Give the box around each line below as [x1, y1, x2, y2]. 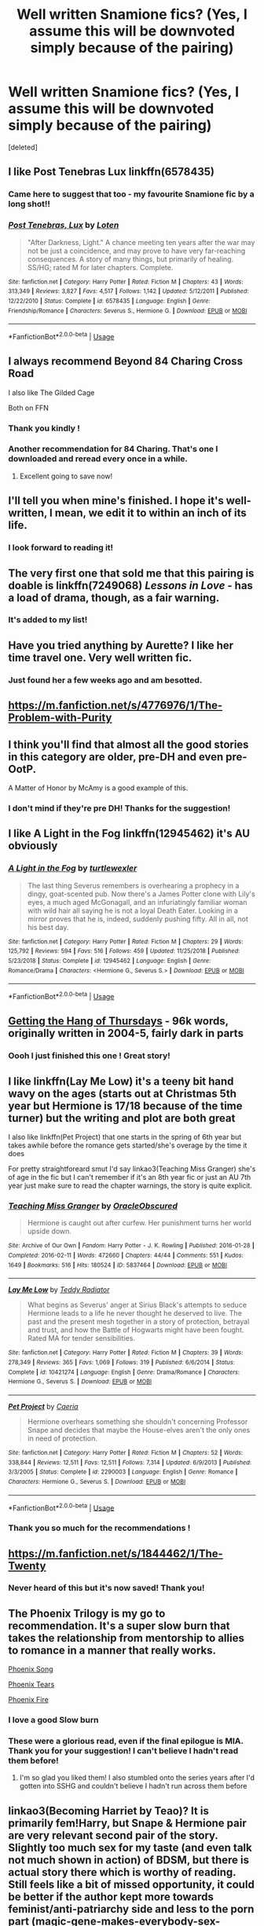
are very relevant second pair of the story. [8, 1829, 218, 1842]
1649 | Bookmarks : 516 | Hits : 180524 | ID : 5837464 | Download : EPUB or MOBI [8, 1261, 228, 1269]
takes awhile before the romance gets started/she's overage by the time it [8, 1141, 247, 1150]
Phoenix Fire [8, 1695, 49, 1704]
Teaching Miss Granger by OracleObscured [8, 1200, 178, 1211]
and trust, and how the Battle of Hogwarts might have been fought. [27, 1325, 244, 1335]
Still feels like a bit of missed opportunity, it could [8, 1877, 255, 1891]
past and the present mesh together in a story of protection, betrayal [27, 1317, 250, 1327]
